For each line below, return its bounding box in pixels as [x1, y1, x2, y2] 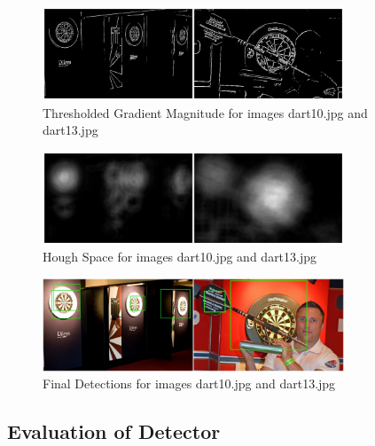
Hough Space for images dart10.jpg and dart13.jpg [43, 247, 317, 266]
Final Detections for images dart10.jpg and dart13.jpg [43, 374, 336, 393]
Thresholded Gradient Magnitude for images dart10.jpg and [43, 103, 368, 121]
